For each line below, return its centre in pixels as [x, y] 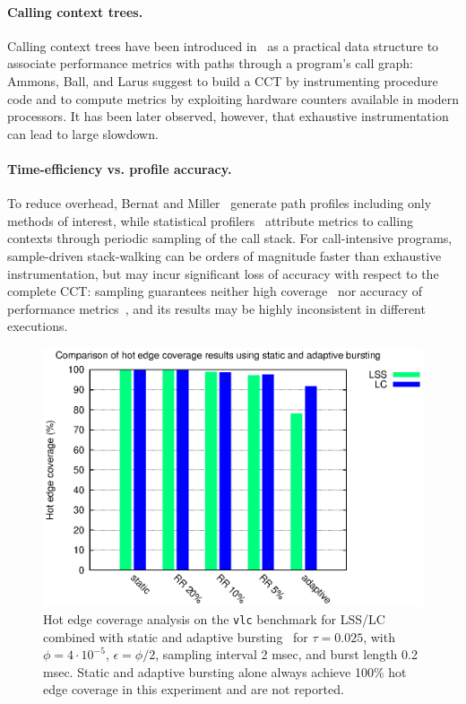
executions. [38, 326]
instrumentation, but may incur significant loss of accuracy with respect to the [223, 273]
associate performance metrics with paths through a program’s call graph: [210, 63]
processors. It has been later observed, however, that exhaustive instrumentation [228, 116]
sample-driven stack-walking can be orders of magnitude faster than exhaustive [224, 255]
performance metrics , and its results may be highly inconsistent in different [216, 308]
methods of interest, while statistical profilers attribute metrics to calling [210, 220]
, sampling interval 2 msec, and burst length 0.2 [286, 654]
